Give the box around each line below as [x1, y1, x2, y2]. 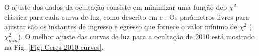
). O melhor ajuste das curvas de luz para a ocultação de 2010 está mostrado [18, 31, 255, 41]
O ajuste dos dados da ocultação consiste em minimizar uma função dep [4, 2, 227, 12]
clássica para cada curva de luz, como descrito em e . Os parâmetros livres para [4, 11, 249, 22]
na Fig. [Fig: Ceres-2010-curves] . [4, 41, 104, 52]
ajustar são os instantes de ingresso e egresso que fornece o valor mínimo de [4, 21, 237, 32]
